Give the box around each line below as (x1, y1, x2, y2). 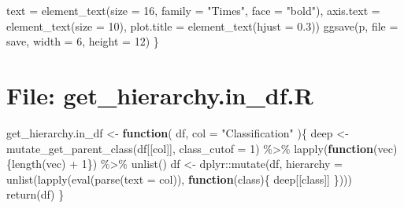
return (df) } (6, 186, 65, 203)
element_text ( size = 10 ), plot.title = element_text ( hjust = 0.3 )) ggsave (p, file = (6, 17, 398, 34)
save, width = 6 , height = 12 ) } (6, 33, 159, 49)
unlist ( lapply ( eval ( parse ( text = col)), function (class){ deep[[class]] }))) (6, 170, 352, 187)
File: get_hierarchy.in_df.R (6, 78, 313, 111)
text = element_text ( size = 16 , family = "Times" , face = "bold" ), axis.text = (6, 2, 380, 18)
